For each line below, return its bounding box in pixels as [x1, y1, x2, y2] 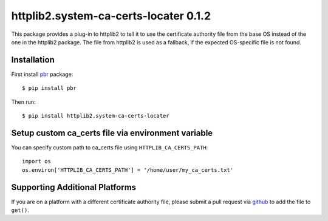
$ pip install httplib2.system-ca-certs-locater [22, 112, 169, 120]
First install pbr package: [11, 70, 73, 78]
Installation [11, 55, 55, 65]
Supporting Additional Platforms [11, 182, 137, 192]
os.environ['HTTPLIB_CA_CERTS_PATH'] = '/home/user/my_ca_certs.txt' [22, 166, 234, 173]
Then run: [11, 98, 36, 106]
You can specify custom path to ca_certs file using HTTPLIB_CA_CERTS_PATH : [11, 143, 208, 151]
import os [22, 158, 51, 165]
